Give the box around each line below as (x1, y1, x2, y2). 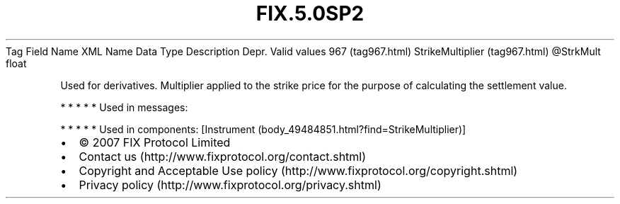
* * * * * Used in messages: (60, 101, 188, 113)
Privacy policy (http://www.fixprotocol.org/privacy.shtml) (79, 177, 381, 192)
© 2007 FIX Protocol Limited (79, 135, 231, 149)
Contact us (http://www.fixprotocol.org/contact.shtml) (79, 149, 367, 164)
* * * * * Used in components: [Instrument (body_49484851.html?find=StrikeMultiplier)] (60, 123, 466, 135)
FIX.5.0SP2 (256, 1, 364, 25)
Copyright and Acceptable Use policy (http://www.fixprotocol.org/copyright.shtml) (79, 163, 518, 178)
